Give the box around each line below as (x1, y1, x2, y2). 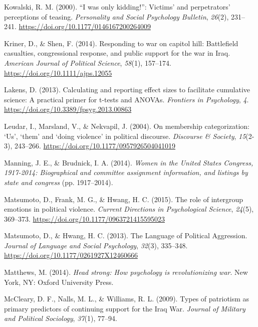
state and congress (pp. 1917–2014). (4, 177, 113, 187)
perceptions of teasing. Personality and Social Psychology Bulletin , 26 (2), (4, 11, 229, 22)
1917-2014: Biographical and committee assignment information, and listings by (4, 167, 248, 178)
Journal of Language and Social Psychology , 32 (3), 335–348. (4, 240, 188, 250)
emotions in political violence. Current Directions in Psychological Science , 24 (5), (4, 204, 254, 214)
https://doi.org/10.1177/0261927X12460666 (4, 250, 138, 260)
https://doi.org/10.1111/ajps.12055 (4, 67, 112, 78)
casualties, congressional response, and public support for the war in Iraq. (4, 48, 230, 58)
